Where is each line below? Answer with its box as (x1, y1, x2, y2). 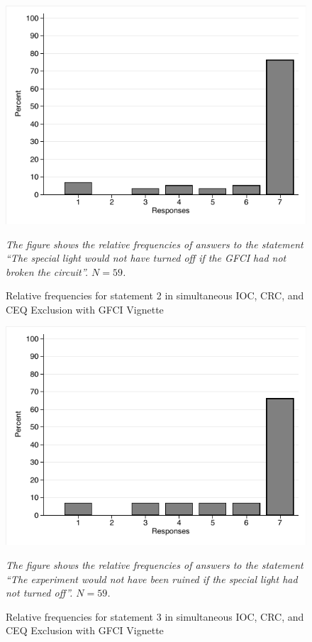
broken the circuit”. (6, 264, 89, 279)
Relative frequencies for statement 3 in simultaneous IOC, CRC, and (6, 609, 304, 624)
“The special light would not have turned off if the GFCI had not (6, 250, 286, 265)
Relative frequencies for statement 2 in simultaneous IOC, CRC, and (6, 288, 304, 303)
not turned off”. (6, 585, 73, 600)
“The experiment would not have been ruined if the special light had (6, 571, 298, 586)
